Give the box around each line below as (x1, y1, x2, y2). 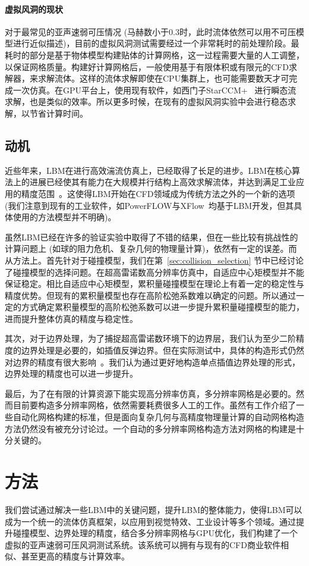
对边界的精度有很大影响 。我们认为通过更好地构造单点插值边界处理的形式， (5, 355, 300, 368)
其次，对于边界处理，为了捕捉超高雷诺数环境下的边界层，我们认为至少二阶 (5, 332, 296, 345)
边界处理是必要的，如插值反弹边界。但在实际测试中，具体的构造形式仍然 (21, 344, 304, 357)
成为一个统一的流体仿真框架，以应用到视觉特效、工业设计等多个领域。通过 (5, 515, 296, 527)
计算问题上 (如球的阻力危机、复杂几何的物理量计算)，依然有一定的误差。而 (5, 242, 297, 255)
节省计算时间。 (29, 107, 88, 119)
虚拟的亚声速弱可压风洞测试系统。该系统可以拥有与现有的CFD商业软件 (5, 538, 280, 551)
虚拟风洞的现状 (5, 2, 63, 15)
